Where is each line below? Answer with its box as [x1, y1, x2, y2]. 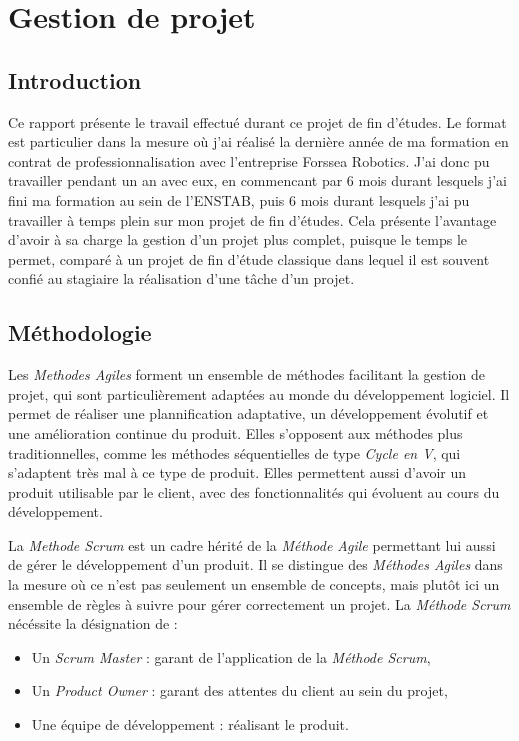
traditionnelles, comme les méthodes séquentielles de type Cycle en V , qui [8, 442, 461, 463]
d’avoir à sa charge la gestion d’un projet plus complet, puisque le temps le [8, 229, 467, 250]
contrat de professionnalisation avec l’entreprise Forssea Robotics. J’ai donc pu [8, 150, 490, 171]
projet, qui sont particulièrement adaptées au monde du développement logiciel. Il [8, 383, 510, 404]
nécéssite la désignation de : [8, 613, 178, 634]
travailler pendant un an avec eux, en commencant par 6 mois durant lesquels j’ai [8, 170, 507, 191]
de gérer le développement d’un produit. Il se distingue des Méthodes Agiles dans [8, 554, 503, 575]
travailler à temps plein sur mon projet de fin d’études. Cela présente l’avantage [8, 209, 497, 230]
